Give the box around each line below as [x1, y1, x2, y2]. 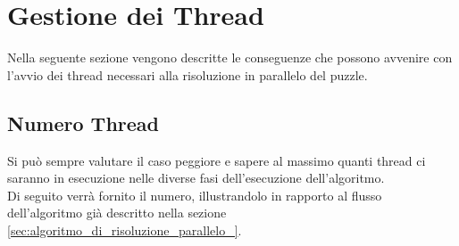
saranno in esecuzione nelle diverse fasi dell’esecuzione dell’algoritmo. [7, 168, 385, 187]
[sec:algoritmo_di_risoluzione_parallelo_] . [7, 220, 242, 239]
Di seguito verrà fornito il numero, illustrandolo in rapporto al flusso [7, 185, 382, 204]
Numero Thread [7, 109, 159, 136]
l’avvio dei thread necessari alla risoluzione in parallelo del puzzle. [7, 65, 368, 84]
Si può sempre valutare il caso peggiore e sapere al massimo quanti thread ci [7, 151, 426, 169]
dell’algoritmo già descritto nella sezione [7, 203, 227, 222]
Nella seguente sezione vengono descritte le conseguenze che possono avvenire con [7, 48, 453, 67]
